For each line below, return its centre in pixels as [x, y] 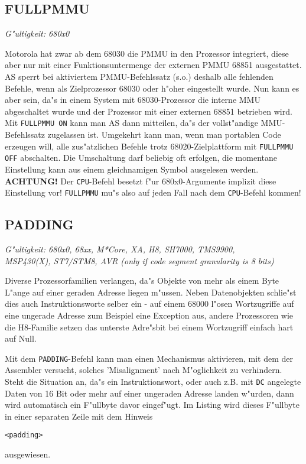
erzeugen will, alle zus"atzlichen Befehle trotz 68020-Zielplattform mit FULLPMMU [149, 146]
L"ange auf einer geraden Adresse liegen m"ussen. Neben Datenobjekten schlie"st [151, 292]
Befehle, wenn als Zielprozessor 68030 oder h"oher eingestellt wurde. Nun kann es [152, 88]
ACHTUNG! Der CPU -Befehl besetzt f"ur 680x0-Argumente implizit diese [141, 181]
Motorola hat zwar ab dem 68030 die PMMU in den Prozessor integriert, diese [147, 53]
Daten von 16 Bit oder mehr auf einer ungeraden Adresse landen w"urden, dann [149, 393]
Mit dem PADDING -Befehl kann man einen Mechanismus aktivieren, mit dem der [149, 358]
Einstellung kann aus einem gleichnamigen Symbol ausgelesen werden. [132, 169]
